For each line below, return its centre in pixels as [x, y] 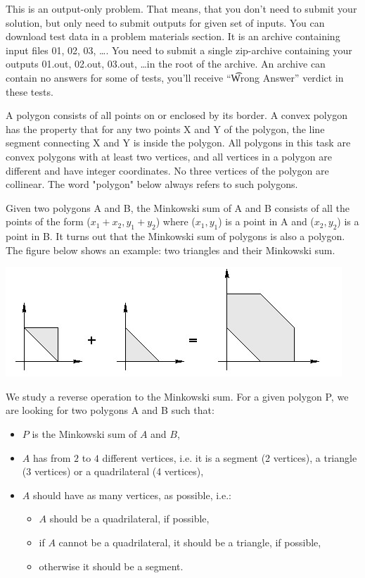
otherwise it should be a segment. [111, 566]
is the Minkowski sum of [84, 434]
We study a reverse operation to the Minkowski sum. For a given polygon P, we [177, 396]
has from [52, 457]
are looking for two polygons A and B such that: [110, 410]
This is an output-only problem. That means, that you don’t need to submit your [181, 8]
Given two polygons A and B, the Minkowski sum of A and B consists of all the [178, 207]
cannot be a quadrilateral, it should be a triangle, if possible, [190, 542]
